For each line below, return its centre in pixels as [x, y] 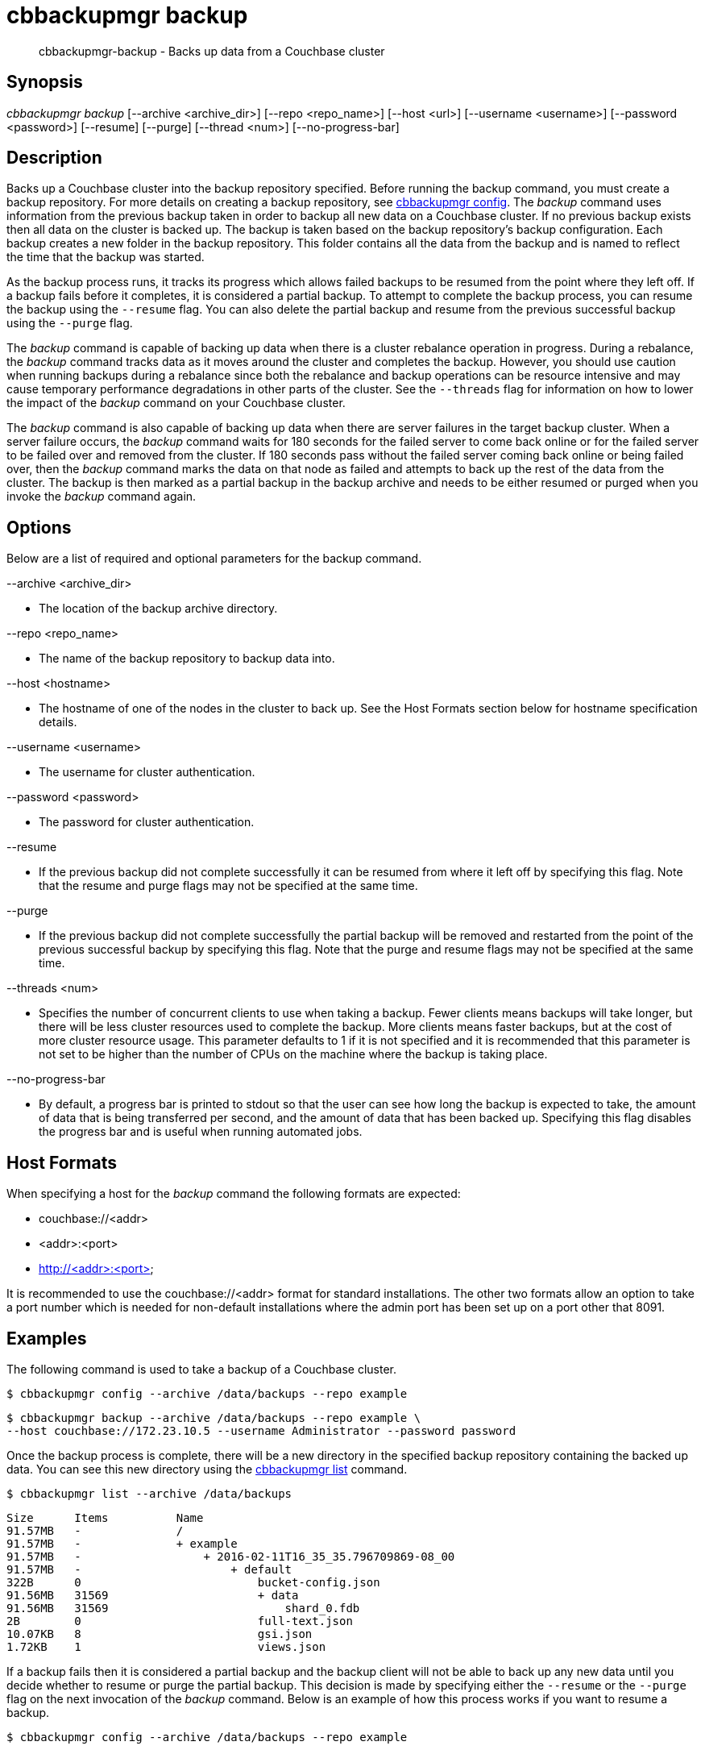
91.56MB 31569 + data [153, 1595]
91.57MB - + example [122, 1543]
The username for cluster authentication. [147, 772]
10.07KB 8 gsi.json [160, 1634]
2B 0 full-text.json [180, 1621]
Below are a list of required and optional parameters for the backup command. [214, 559]
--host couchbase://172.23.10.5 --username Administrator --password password [261, 1430]
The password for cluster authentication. [147, 822]
